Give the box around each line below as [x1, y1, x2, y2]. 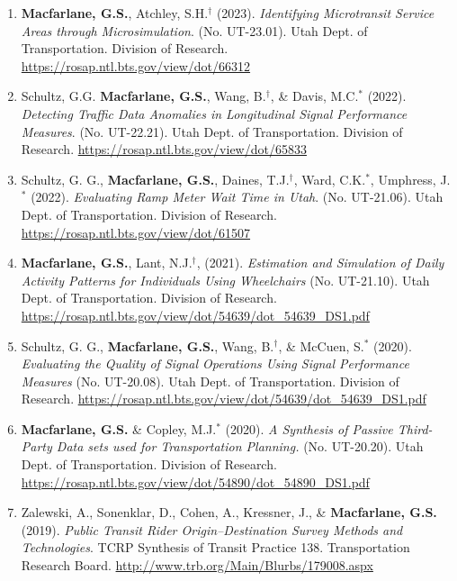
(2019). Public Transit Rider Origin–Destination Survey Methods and [21, 520, 403, 539]
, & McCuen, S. [278, 336, 364, 355]
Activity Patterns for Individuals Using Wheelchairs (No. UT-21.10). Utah [21, 270, 430, 289]
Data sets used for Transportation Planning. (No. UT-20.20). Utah [56, 437, 424, 456]
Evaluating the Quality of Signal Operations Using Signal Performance [21, 354, 409, 373]
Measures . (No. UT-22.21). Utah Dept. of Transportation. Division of [21, 122, 403, 141]
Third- [397, 419, 433, 438]
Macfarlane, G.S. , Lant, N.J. [21, 253, 193, 272]
